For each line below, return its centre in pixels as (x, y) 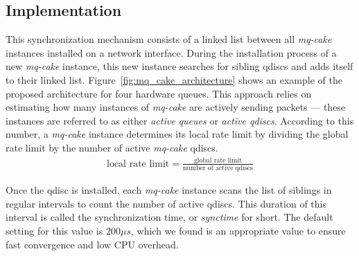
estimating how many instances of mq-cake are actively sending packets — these (176, 107)
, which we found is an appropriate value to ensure (238, 230)
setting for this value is (54, 230)
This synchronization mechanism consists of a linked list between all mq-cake (169, 39)
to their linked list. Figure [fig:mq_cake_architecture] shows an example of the (174, 79)
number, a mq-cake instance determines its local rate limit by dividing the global (177, 134)
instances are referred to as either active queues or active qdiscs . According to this (180, 120)
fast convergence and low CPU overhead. (92, 244)
